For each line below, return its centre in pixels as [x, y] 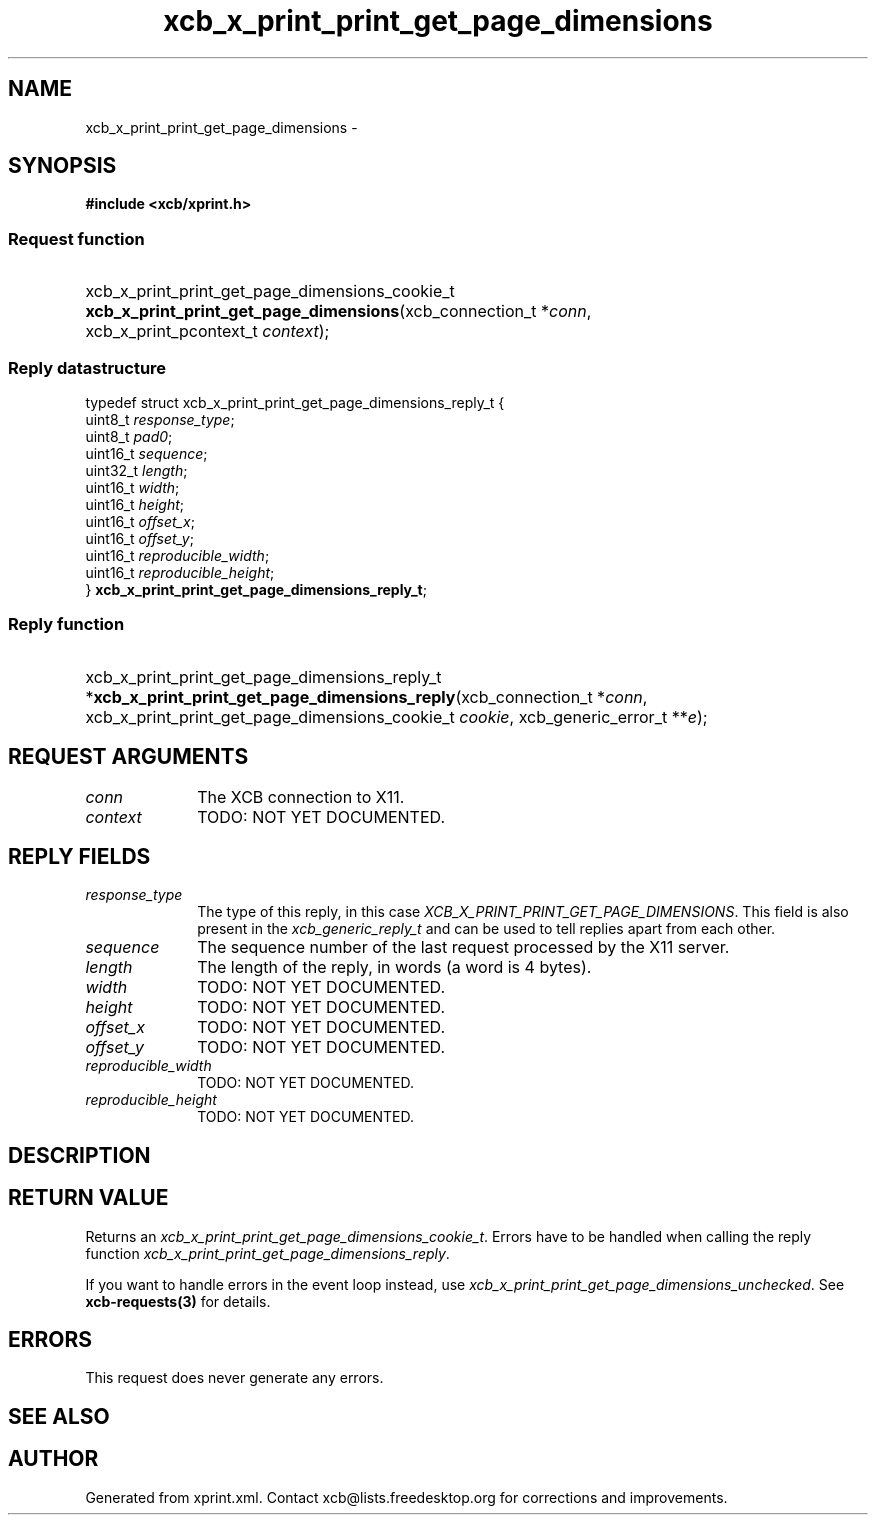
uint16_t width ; [132, 487]
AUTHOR [53, 1459]
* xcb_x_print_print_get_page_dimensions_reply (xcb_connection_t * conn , [366, 696]
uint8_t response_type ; [160, 419]
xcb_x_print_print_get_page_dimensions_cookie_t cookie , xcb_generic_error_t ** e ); [396, 716]
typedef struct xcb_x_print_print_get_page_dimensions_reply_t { [295, 402]
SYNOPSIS [62, 166]
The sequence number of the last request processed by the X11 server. [463, 947]
